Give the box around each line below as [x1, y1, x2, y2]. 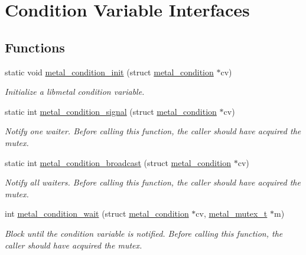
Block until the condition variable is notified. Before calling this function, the [5, 227, 283, 239]
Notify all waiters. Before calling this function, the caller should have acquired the [5, 176, 301, 188]
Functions [5, 38, 65, 56]
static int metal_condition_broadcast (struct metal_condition [5, 156, 232, 168]
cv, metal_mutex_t [196, 207, 268, 220]
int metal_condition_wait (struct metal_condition [5, 207, 189, 220]
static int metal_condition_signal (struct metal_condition [5, 105, 217, 117]
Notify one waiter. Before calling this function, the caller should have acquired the [5, 125, 301, 137]
